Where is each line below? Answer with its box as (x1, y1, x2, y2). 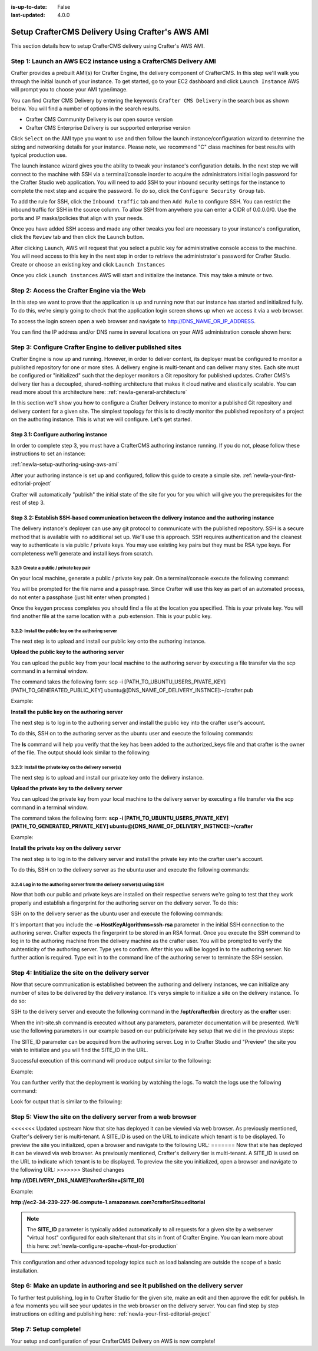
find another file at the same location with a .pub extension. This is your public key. (11, 613, 212, 620)
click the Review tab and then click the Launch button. (11, 234, 144, 241)
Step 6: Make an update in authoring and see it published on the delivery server (11, 1281, 243, 1290)
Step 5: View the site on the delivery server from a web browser (11, 1112, 197, 1120)
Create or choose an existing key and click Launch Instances (11, 261, 165, 268)
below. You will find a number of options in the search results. (11, 105, 161, 112)
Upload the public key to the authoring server (11, 649, 124, 656)
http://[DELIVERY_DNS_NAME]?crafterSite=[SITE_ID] (11, 1177, 144, 1184)
